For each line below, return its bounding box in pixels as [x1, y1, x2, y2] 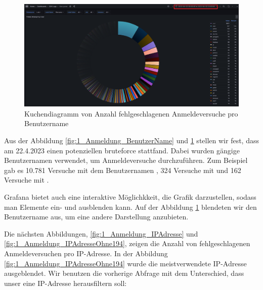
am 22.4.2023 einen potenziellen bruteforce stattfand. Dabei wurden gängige [4, 145, 240, 155]
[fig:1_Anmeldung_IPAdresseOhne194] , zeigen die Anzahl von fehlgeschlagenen [4, 238, 250, 249]
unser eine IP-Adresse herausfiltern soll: [4, 277, 127, 288]
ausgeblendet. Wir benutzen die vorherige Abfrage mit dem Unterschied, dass [4, 268, 244, 278]
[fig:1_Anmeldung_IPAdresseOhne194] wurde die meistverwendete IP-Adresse [4, 258, 247, 268]
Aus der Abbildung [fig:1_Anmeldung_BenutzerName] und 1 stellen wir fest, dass [4, 135, 259, 146]
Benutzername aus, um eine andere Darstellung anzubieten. [4, 211, 189, 222]
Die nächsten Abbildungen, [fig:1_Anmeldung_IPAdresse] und [4, 228, 198, 239]
